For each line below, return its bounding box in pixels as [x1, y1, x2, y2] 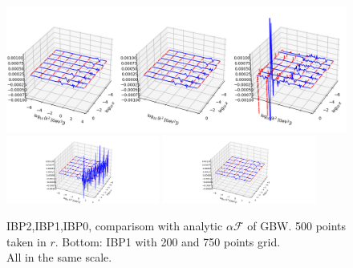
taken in [6, 233, 47, 250]
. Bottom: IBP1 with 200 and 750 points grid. [55, 233, 281, 250]
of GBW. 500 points [247, 217, 347, 234]
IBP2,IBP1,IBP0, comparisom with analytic [6, 217, 223, 234]
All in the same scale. [6, 249, 112, 266]
